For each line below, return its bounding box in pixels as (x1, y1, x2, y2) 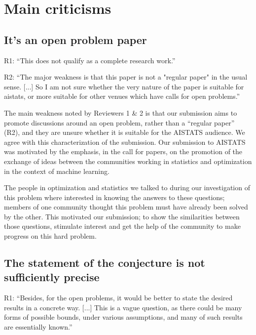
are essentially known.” (4, 322, 73, 332)
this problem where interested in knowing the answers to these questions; (4, 192, 225, 202)
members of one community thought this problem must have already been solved (4, 202, 248, 212)
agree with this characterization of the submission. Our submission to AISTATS (4, 136, 246, 147)
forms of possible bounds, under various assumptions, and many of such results (4, 312, 243, 322)
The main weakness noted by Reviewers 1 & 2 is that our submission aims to (4, 107, 237, 118)
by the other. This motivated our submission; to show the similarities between (4, 211, 240, 221)
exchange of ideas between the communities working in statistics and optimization (4, 156, 252, 166)
